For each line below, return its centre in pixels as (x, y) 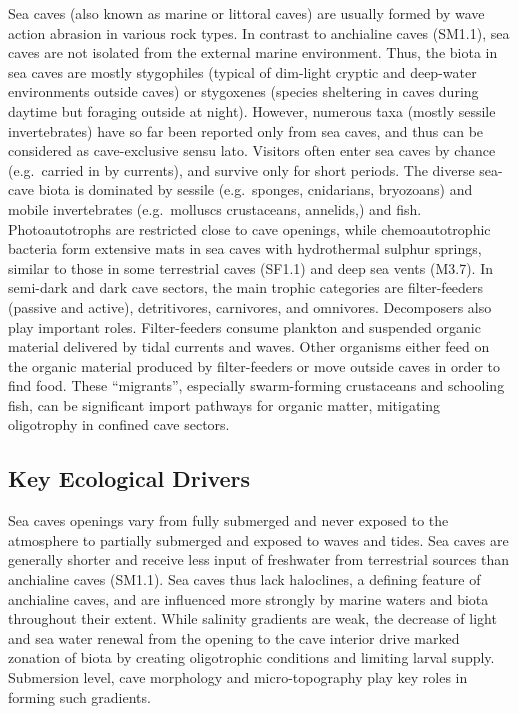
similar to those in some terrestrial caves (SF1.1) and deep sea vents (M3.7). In (251, 267)
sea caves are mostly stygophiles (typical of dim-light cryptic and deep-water (242, 71)
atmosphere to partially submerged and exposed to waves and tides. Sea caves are (258, 539)
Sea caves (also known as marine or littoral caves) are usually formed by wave (246, 13)
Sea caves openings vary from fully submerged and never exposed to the (228, 520)
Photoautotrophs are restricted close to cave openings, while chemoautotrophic (249, 228)
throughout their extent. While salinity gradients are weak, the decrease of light (252, 618)
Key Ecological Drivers (129, 478)
